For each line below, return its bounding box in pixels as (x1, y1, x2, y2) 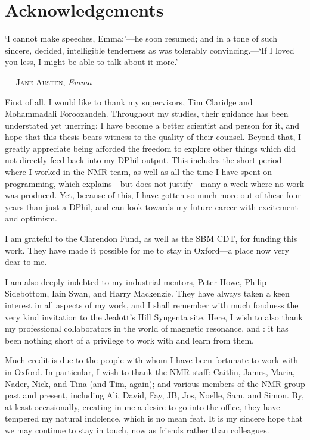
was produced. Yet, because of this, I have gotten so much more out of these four (5, 189, 301, 201)
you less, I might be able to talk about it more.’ (5, 55, 178, 68)
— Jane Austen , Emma (5, 75, 92, 88)
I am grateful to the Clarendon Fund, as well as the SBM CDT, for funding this (5, 232, 297, 245)
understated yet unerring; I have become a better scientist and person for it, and (5, 118, 300, 131)
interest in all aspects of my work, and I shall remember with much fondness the (5, 299, 299, 311)
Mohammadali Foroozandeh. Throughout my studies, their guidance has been (5, 107, 289, 120)
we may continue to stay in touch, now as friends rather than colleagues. (5, 423, 269, 436)
